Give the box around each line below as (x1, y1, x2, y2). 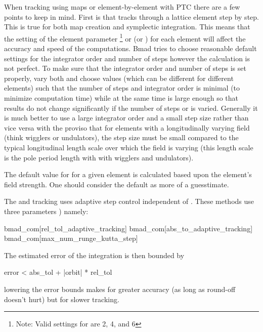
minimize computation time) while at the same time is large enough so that (4, 93, 238, 103)
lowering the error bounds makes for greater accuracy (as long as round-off (4, 283, 236, 294)
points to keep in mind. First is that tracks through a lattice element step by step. (4, 11, 259, 22)
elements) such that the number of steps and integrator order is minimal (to (4, 82, 240, 93)
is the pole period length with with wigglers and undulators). (4, 152, 194, 162)
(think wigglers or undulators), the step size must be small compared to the (4, 132, 239, 143)
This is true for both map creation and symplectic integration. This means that (4, 21, 250, 32)
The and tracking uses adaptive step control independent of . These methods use (4, 196, 254, 206)
